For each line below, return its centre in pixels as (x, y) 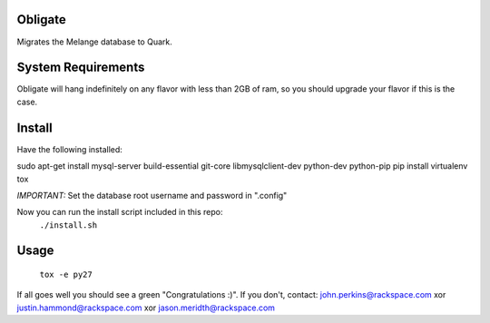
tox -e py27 (66, 275)
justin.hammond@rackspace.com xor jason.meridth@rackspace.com (146, 308)
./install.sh (69, 225)
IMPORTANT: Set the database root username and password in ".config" (152, 195)
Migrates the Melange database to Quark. (94, 42)
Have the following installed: (69, 149)
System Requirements (81, 68)
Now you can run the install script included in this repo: (120, 212)
